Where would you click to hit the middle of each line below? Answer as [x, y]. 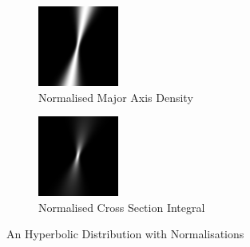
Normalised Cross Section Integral [122, 207]
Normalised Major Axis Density [116, 97]
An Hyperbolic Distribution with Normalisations [125, 234]
